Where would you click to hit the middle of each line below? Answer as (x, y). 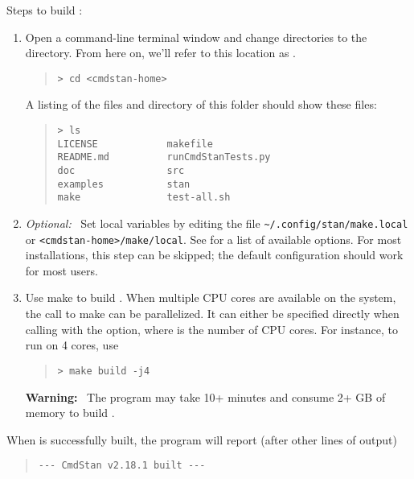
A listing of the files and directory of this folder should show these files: (201, 104)
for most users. (61, 270)
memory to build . (70, 413)
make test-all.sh (144, 198)
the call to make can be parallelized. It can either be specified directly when (212, 314)
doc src (121, 171)
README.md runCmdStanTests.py (164, 157)
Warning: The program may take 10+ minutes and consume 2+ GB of (205, 396)
